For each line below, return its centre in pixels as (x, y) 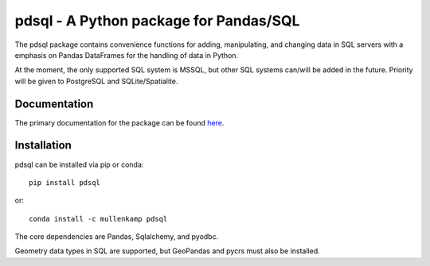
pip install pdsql (65, 182)
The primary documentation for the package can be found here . (119, 122)
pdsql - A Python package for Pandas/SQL (157, 21)
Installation (43, 146)
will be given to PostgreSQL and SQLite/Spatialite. (96, 81)
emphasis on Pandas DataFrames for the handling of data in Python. (127, 55)
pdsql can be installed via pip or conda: (79, 164)
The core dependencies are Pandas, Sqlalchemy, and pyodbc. (117, 237)
